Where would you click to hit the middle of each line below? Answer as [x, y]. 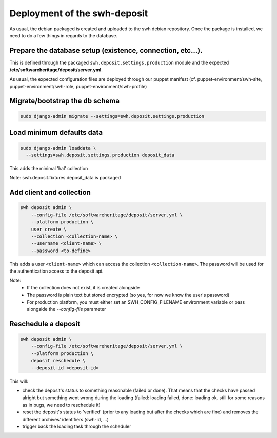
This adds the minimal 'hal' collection [49, 168]
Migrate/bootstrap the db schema [65, 101]
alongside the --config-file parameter [66, 309]
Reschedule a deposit [45, 324]
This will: [19, 381]
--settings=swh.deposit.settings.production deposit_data [100, 155]
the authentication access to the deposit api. [56, 271]
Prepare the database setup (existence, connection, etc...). [106, 50]
